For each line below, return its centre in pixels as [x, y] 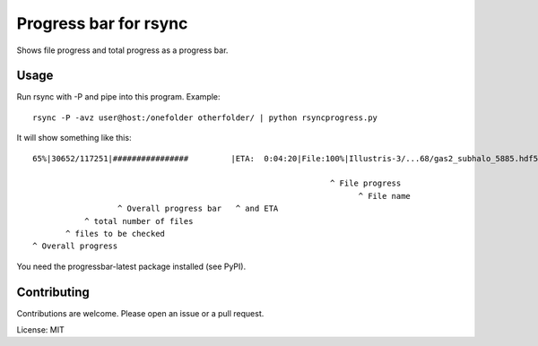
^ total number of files [139, 221]
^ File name [385, 196]
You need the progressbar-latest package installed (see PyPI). [131, 266]
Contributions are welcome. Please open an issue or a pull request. [140, 313]
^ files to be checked [116, 234]
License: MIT [40, 330]
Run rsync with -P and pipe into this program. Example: [118, 97]
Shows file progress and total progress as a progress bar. [122, 50]
